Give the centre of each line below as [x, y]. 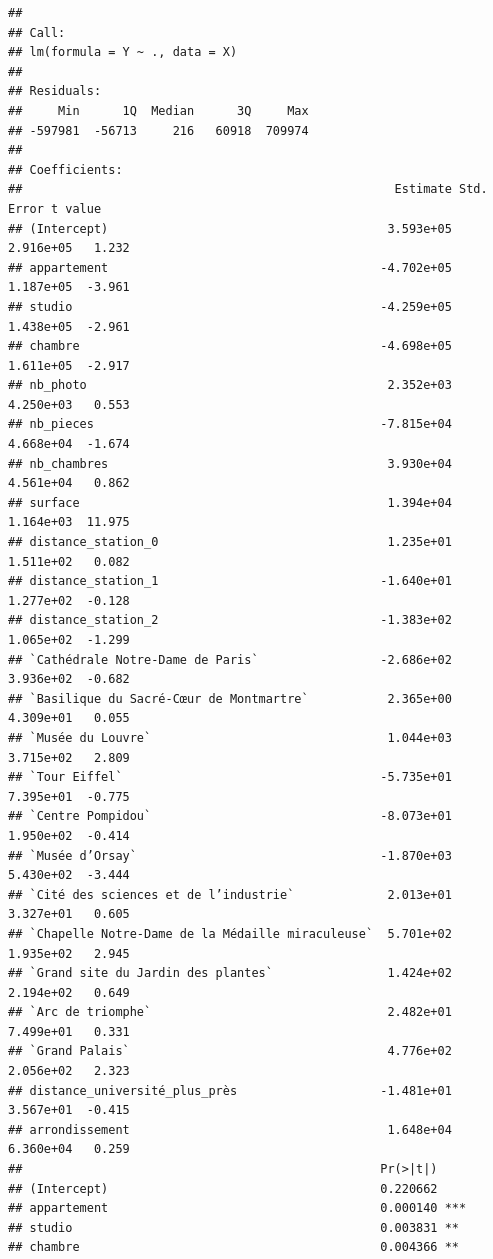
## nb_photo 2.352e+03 [230, 385]
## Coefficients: [65, 169]
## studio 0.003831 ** [234, 1227]
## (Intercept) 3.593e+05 [230, 228]
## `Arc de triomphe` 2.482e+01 [230, 1012]
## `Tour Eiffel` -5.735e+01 [230, 777]
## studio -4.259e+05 [230, 306]
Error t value [55, 208]
